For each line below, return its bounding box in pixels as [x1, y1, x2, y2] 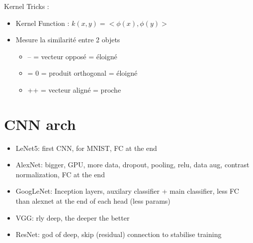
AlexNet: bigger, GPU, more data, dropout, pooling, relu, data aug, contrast [15, 159, 250, 170]
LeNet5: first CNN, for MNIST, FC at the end [15, 142, 157, 153]
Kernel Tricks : [4, 1, 49, 11]
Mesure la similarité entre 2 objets [15, 34, 120, 45]
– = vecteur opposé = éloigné [27, 51, 117, 61]
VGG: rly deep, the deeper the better [15, 212, 130, 223]
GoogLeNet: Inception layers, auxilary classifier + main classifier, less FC [15, 186, 239, 196]
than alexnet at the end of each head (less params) [15, 196, 170, 206]
